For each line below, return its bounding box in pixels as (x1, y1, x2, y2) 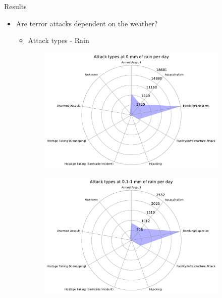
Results (4, 1, 27, 11)
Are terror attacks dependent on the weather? (16, 18, 158, 28)
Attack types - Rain (28, 35, 89, 46)
